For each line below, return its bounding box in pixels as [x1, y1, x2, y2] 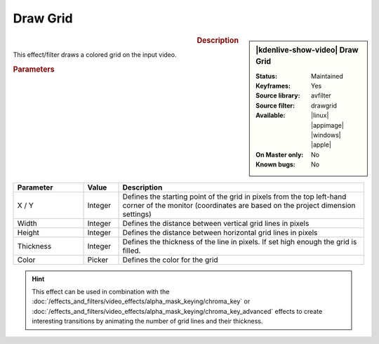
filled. [122, 246, 141, 256]
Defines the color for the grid [122, 255, 218, 265]
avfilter [311, 91, 331, 100]
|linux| [311, 111, 329, 119]
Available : [255, 111, 286, 119]
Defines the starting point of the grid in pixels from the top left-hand [122, 192, 347, 201]
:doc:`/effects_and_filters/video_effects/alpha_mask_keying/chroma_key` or [32, 297, 251, 305]
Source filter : [255, 101, 295, 110]
